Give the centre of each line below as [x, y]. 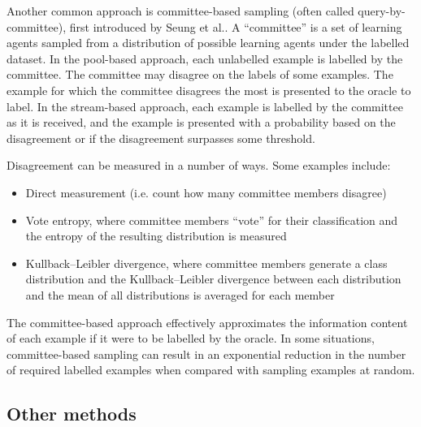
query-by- [382, 11]
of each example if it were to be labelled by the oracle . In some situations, [191, 338]
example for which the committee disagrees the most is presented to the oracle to [209, 90]
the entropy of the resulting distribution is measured [156, 236]
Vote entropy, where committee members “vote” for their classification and [212, 220]
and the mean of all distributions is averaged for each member [180, 294]
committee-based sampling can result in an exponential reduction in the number [206, 354]
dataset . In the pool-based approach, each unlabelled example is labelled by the [205, 58]
